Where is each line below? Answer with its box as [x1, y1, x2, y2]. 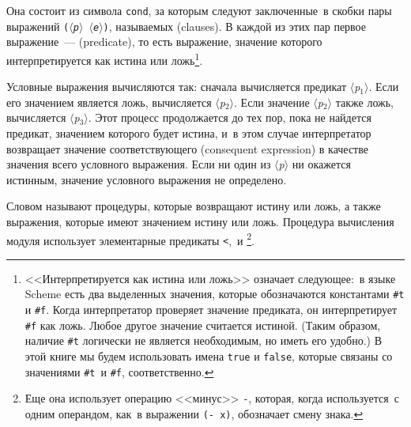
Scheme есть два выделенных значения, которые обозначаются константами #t [25, 285, 405, 302]
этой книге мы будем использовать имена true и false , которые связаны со [25, 348, 393, 365]
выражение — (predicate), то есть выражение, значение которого [6, 33, 322, 50]
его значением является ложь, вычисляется [6, 93, 212, 110]
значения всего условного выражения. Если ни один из [6, 156, 271, 172]
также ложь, [335, 93, 394, 110]
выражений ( [6, 17, 70, 34]
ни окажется [292, 156, 351, 172]
